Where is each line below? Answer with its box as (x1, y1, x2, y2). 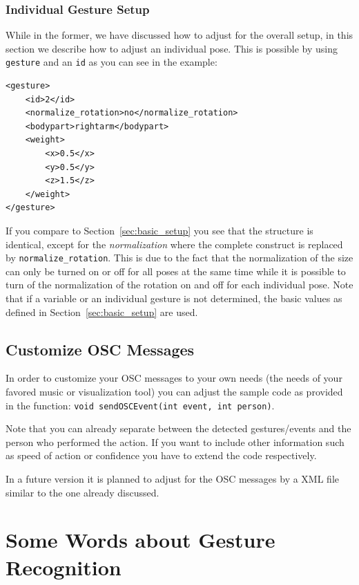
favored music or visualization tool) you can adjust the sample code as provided (6, 384, 343, 399)
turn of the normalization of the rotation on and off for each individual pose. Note (6, 277, 353, 292)
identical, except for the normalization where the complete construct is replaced (6, 236, 343, 251)
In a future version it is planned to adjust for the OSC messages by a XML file (6, 472, 339, 486)
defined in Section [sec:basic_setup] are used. (6, 304, 198, 319)
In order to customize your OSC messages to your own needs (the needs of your (6, 371, 342, 385)
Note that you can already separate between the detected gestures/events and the (6, 421, 351, 436)
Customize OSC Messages (6, 338, 195, 360)
